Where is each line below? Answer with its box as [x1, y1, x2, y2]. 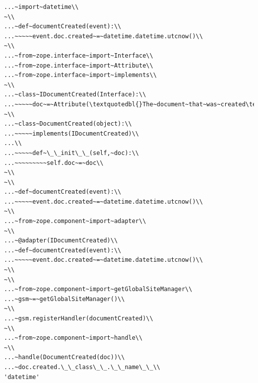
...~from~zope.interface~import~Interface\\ [4, 52, 153, 59]
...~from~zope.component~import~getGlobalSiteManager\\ [4, 286, 193, 293]
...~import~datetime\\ [4, 3, 79, 10]
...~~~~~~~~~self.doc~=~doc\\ [4, 159, 104, 166]
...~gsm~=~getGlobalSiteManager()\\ [4, 295, 125, 303]
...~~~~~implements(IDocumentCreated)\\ [4, 130, 139, 137]
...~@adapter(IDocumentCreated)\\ [4, 237, 118, 244]
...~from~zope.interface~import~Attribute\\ [4, 62, 153, 69]
